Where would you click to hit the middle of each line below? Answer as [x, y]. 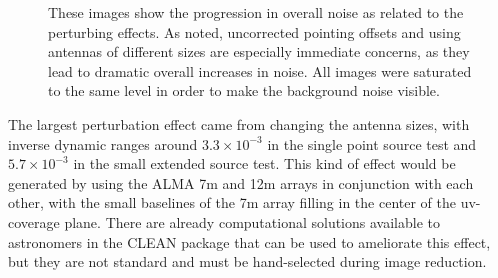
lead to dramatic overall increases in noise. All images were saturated [260, 70]
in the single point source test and [372, 143]
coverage [34, 221]
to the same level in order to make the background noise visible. [244, 90]
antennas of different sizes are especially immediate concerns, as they [259, 51]
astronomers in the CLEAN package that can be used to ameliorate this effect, [249, 241]
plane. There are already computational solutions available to [252, 221]
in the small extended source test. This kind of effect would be [264, 163]
